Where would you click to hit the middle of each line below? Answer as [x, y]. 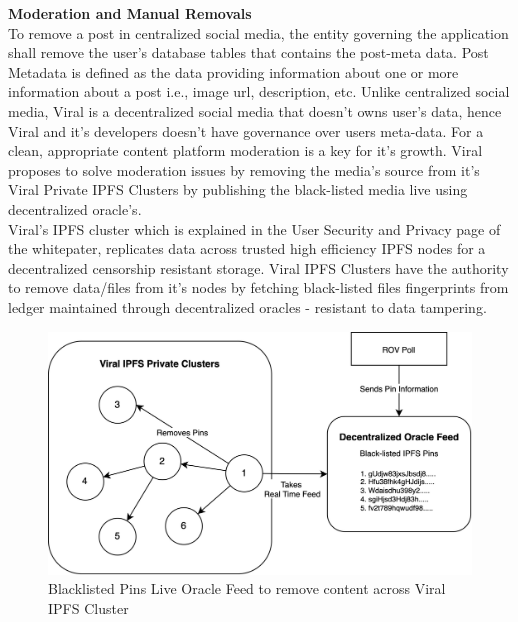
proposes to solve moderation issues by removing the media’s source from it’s [244, 169]
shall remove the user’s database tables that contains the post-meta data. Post [248, 52]
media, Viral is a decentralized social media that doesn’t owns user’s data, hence [255, 110]
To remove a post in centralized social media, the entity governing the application [258, 32]
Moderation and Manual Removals [130, 13]
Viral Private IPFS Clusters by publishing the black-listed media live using [238, 189]
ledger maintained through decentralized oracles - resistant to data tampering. [247, 306]
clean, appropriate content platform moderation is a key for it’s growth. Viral [245, 150]
